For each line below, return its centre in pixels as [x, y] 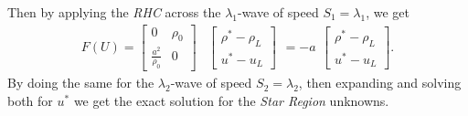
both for [30, 100]
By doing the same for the [81, 83]
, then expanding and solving [380, 83]
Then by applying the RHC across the [114, 12]
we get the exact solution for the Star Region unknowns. [231, 100]
